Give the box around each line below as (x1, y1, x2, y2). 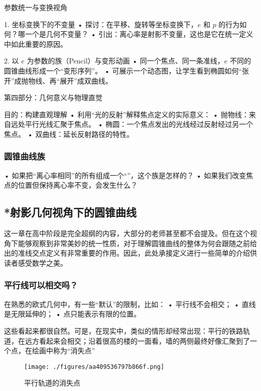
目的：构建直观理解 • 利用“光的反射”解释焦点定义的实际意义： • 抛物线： (4, 109, 249, 119)
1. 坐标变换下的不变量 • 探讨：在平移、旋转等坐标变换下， (4, 19, 198, 29)
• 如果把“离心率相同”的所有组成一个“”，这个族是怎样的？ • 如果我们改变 (4, 170, 246, 180)
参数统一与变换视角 (4, 2, 67, 12)
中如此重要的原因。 (4, 38, 67, 49)
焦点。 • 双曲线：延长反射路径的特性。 (4, 128, 134, 139)
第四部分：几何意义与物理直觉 (4, 92, 102, 103)
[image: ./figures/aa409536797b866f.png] (24, 363, 165, 370)
